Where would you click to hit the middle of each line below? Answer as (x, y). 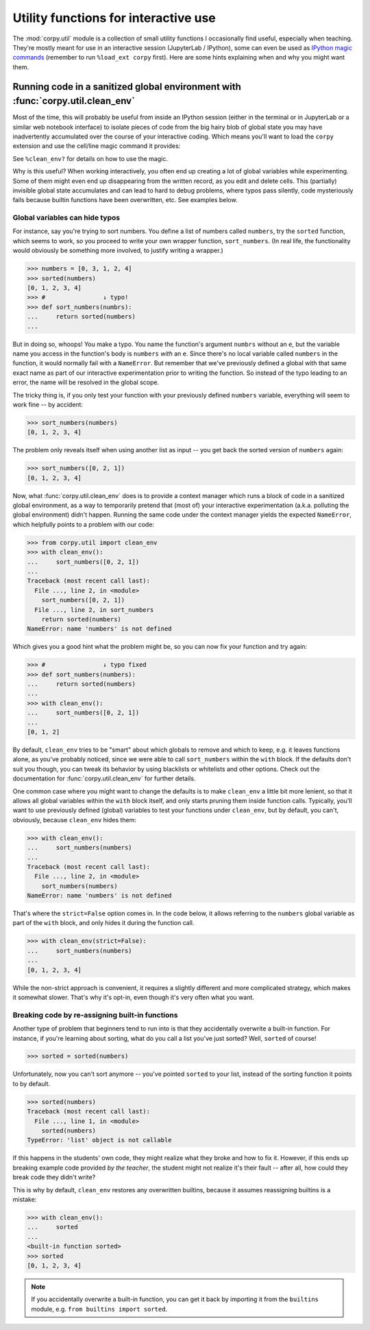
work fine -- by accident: (48, 404)
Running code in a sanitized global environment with (127, 87)
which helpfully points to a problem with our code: (83, 524)
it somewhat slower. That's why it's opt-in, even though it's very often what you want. (134, 997)
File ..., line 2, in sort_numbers (94, 609)
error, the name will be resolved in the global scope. (86, 382)
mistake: (25, 1199)
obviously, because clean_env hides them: (75, 820)
